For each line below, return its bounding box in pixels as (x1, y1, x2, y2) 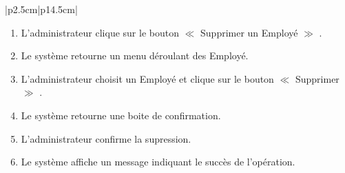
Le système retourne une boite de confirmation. (21, 108, 221, 122)
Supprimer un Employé (200, 25, 298, 39)
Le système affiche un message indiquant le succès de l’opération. (21, 154, 295, 169)
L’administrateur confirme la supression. (21, 131, 191, 145)
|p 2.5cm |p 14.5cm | (5, 2, 78, 16)
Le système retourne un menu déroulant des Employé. (21, 48, 249, 63)
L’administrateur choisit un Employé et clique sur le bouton (21, 71, 274, 85)
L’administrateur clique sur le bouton (21, 25, 179, 39)
